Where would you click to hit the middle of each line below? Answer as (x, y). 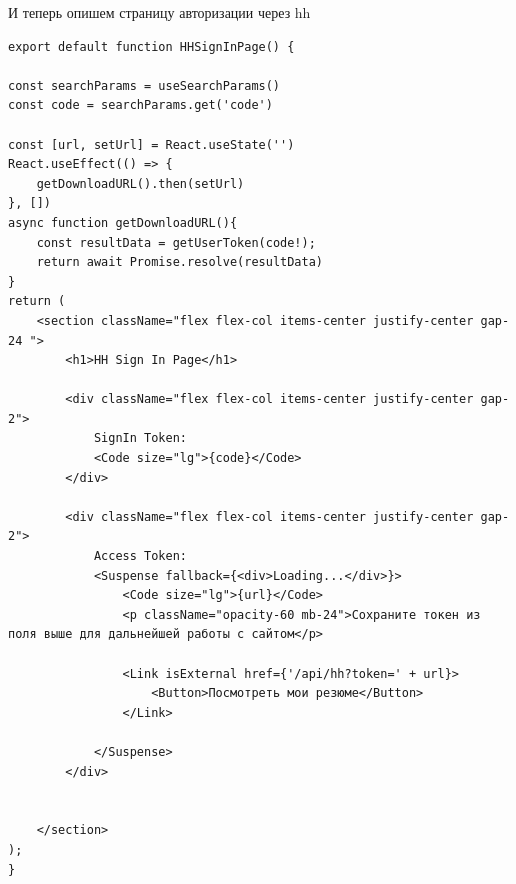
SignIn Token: (140, 438)
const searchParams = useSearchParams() (144, 85)
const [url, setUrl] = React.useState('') (151, 144)
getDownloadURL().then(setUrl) (140, 183)
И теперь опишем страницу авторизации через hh (159, 12)
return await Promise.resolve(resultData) (179, 262)
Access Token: (140, 556)
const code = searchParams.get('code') (140, 105)
